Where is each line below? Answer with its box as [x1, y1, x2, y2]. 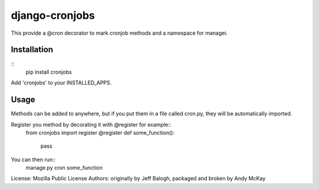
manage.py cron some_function [25, 164, 103, 171]
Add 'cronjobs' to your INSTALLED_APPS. [11, 79, 112, 87]
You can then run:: [11, 156, 56, 163]
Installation [11, 45, 53, 55]
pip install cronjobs [25, 68, 72, 75]
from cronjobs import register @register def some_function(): [25, 129, 175, 136]
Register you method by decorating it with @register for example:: [11, 121, 171, 128]
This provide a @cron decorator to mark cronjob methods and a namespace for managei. [11, 29, 228, 37]
